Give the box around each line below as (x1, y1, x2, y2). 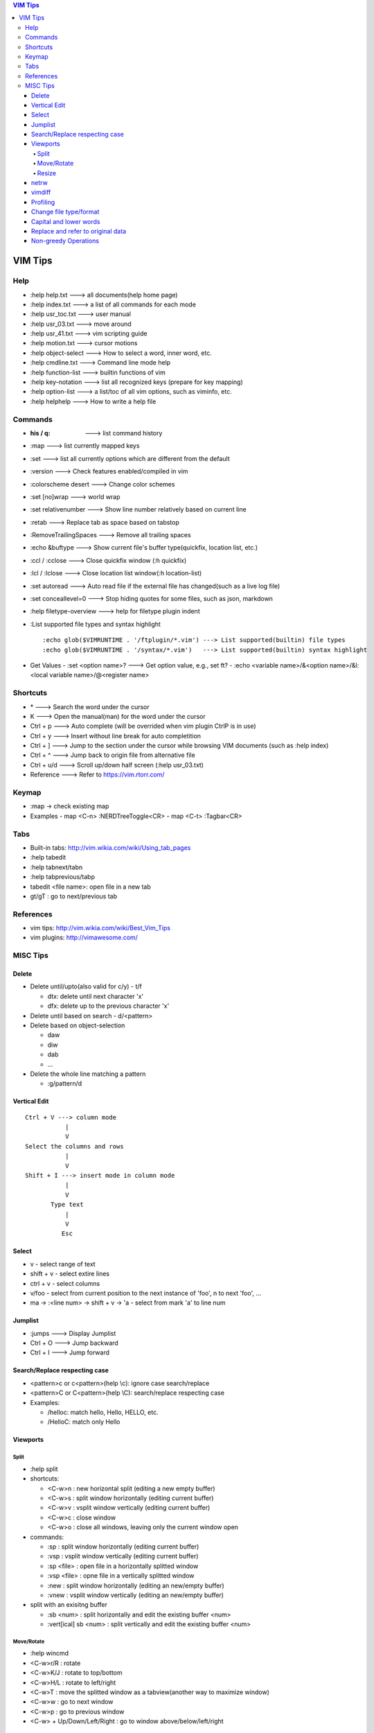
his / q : (30, 428, 51, 437)
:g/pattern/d (47, 1079, 82, 1088)
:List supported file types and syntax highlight (30, 620, 161, 628)
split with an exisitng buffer (30, 1601, 107, 1609)
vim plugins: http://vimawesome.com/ (30, 933, 139, 942)
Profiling (31, 198, 55, 206)
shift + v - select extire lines (30, 1269, 110, 1278)
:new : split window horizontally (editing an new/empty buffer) (47, 1581, 224, 1590)
